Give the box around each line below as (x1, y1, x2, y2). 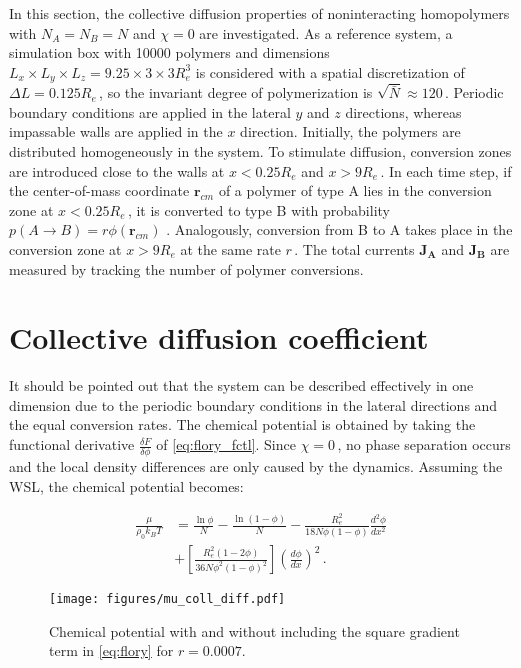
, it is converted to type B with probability (127, 199, 390, 220)
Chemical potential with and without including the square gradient (49, 620, 460, 641)
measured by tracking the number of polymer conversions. (9, 258, 364, 279)
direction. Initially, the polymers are (240, 121, 461, 142)
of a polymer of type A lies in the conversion (218, 180, 492, 201)
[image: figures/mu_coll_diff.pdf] (49, 592, 286, 607)
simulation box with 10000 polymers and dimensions (9, 42, 330, 63)
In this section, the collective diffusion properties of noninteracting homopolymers (9, 3, 510, 23)
